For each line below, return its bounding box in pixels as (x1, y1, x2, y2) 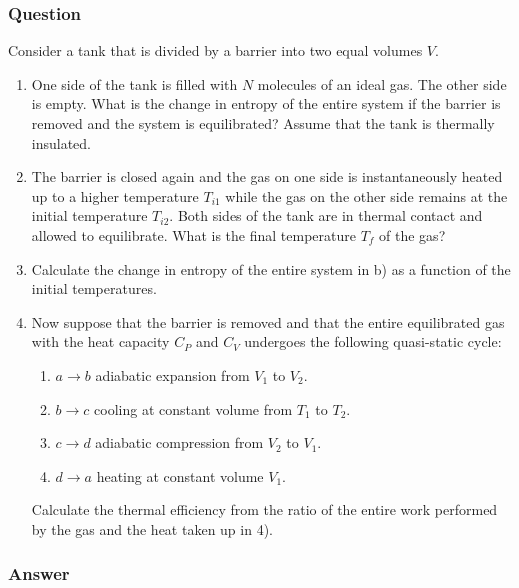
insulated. (31, 132, 92, 153)
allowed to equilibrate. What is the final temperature (31, 224, 356, 245)
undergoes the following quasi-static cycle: (244, 331, 502, 352)
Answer (8, 561, 70, 586)
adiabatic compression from (95, 432, 264, 453)
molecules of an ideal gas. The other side (257, 73, 507, 94)
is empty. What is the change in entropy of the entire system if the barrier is (31, 93, 501, 114)
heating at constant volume (96, 465, 264, 486)
